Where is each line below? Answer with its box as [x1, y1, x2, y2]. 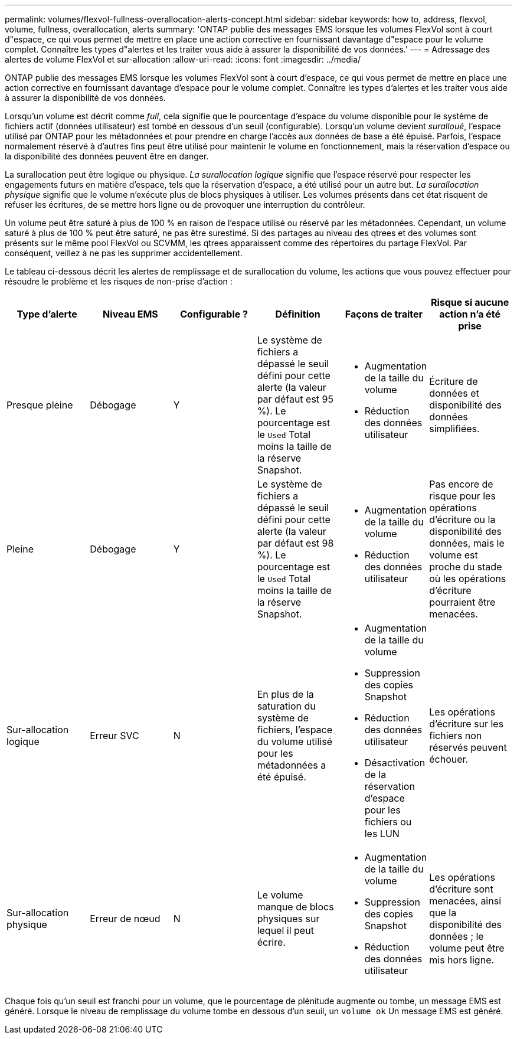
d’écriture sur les [429, 718, 504, 730]
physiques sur [257, 913, 320, 924]
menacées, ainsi [429, 895, 502, 907]
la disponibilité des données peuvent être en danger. [5, 151, 209, 161]
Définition [275, 308, 320, 320]
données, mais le [429, 537, 505, 549]
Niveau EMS [103, 308, 158, 320]
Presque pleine [6, 399, 73, 411]
